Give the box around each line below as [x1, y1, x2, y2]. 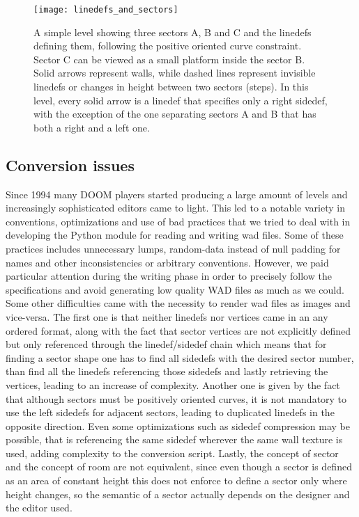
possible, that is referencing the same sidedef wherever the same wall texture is [6, 432, 343, 447]
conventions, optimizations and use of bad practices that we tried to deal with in [6, 214, 351, 228]
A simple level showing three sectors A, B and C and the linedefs [33, 24, 312, 39]
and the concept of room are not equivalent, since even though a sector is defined [6, 459, 352, 474]
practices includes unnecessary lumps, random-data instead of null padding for [6, 241, 341, 255]
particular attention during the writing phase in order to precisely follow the [6, 269, 332, 283]
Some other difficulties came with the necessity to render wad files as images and [6, 296, 351, 310]
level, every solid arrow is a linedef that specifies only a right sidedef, [33, 93, 328, 107]
